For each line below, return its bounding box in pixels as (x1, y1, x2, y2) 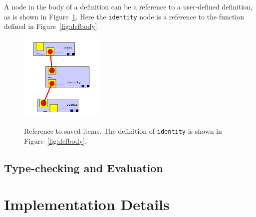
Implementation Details (4, 194, 170, 215)
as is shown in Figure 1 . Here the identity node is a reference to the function (4, 11, 245, 21)
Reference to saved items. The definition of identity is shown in (24, 126, 222, 136)
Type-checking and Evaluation (4, 160, 163, 175)
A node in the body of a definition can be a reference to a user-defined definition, (4, 1, 253, 11)
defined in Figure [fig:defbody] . (4, 21, 99, 31)
